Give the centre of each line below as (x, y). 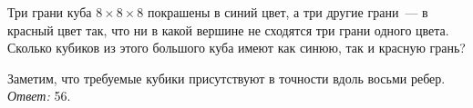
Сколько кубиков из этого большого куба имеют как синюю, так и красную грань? (236, 48)
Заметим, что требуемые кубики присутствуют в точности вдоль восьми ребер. (226, 78)
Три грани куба (50, 12)
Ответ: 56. (39, 96)
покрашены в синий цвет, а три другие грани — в (288, 12)
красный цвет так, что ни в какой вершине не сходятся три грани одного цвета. (228, 29)
